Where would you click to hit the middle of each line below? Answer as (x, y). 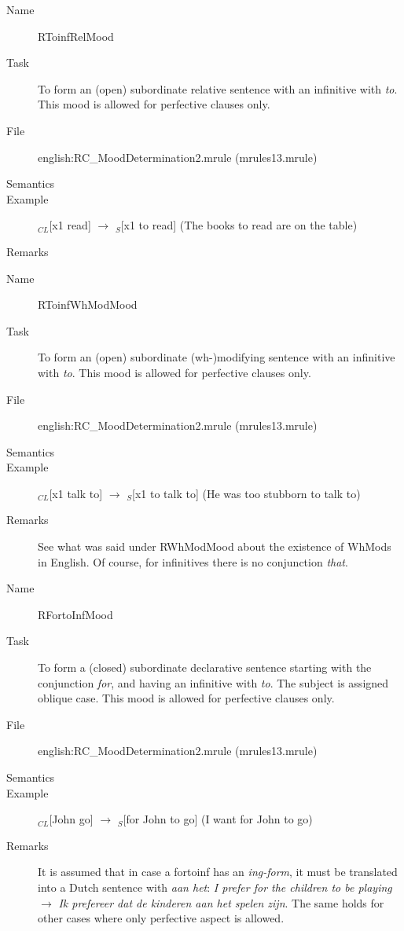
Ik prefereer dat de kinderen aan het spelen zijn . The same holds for (221, 902)
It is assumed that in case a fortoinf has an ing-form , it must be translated (218, 872)
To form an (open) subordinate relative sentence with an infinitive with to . (218, 88)
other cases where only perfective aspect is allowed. (161, 918)
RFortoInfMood (75, 614)
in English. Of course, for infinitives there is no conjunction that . (193, 561)
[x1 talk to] (76, 493)
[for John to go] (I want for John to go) (218, 819)
